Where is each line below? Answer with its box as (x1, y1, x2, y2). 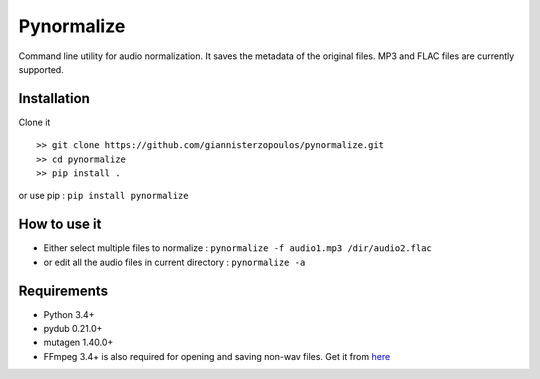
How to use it (18, 216, 102, 233)
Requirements (18, 282, 109, 299)
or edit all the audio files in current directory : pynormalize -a (43, 256, 306, 268)
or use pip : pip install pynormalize (18, 190, 189, 202)
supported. (18, 63, 64, 75)
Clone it (18, 116, 51, 128)
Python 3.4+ (43, 308, 95, 320)
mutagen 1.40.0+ (43, 336, 114, 349)
